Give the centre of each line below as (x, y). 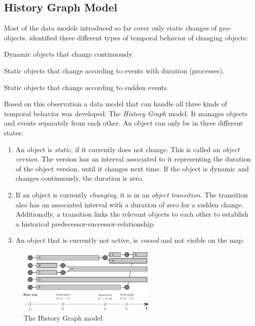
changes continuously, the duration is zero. (80, 178)
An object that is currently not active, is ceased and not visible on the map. (130, 240)
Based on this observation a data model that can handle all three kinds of (116, 104)
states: (14, 132)
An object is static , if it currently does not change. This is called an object (127, 149)
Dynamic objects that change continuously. (69, 54)
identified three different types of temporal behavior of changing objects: (139, 37)
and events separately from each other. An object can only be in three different (124, 123)
